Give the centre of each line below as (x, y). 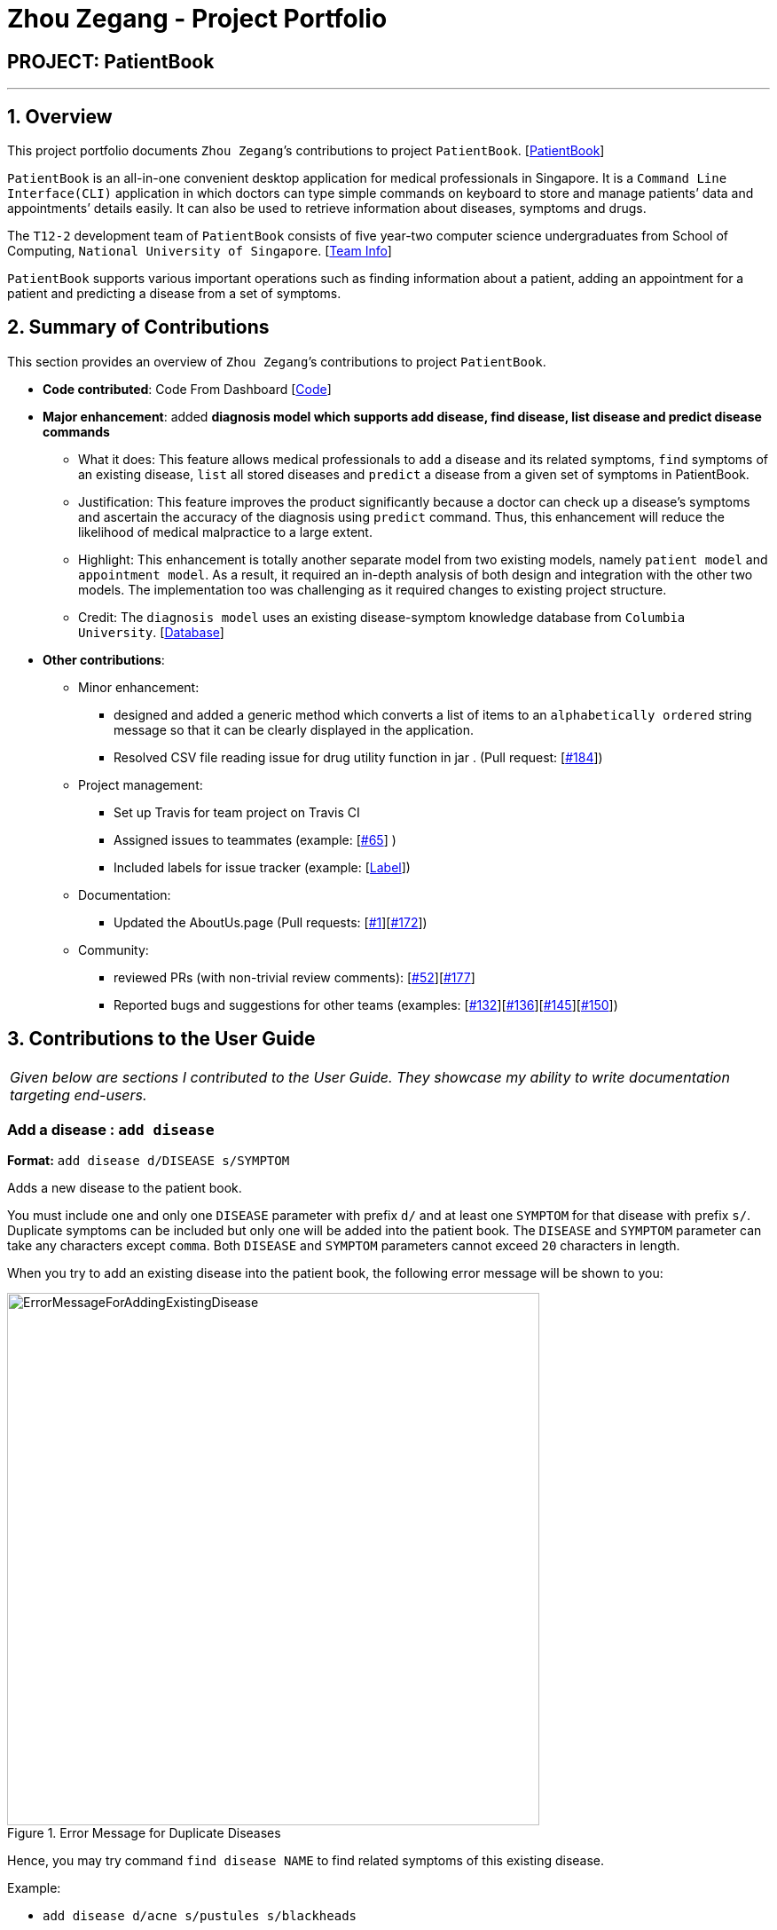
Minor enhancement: (139, 687)
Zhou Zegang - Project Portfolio (197, 19)
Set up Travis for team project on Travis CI (237, 812)
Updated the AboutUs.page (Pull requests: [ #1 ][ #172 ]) (271, 922)
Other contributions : (104, 659)
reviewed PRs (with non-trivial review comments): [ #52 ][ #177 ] (294, 977)
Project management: (141, 784)
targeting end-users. (78, 1095)
